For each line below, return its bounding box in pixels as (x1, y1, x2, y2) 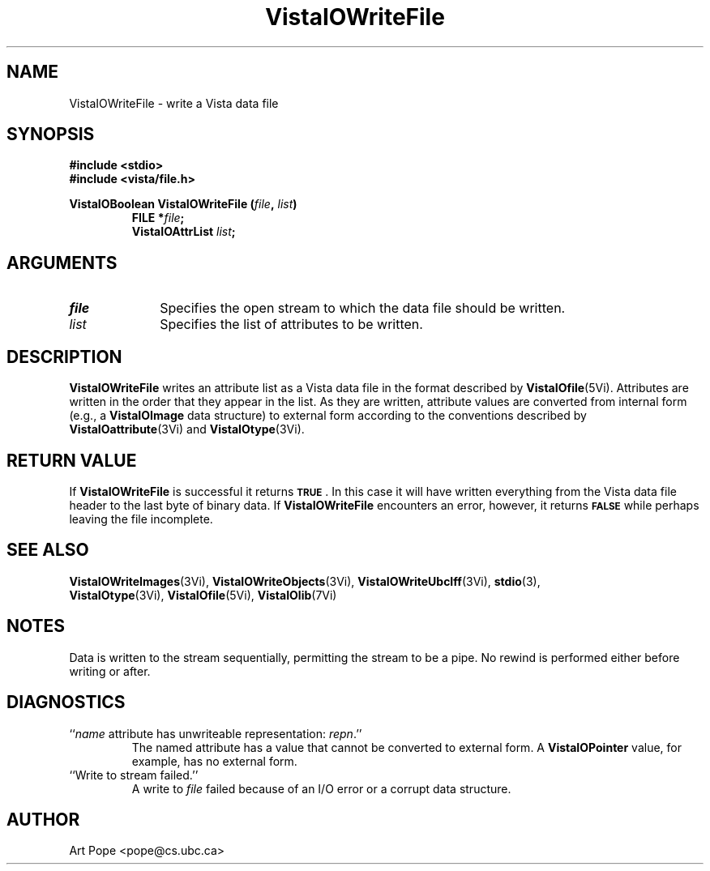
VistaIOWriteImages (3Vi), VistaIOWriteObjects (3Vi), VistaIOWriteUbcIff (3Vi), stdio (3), (69, 574, 541, 588)
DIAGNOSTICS (6, 692, 126, 713)
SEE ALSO (6, 540, 89, 561)
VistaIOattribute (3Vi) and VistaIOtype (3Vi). (69, 422, 305, 437)
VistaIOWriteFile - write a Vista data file (69, 96, 279, 110)
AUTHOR (6, 809, 80, 830)
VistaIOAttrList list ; (131, 224, 236, 239)
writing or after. (69, 664, 151, 678)
